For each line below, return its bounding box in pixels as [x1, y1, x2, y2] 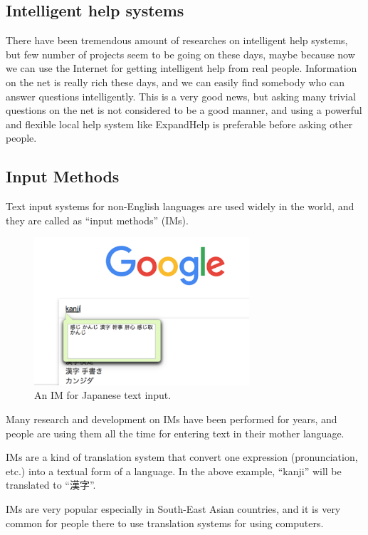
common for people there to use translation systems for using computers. [6, 515, 324, 530]
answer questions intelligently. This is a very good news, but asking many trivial [6, 88, 356, 103]
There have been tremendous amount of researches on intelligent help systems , [6, 33, 348, 48]
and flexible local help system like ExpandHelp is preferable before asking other [6, 116, 353, 131]
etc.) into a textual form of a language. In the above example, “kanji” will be [6, 463, 342, 478]
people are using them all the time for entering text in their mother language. [6, 425, 345, 440]
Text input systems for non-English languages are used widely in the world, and [6, 199, 354, 214]
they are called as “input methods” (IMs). [6, 212, 189, 227]
